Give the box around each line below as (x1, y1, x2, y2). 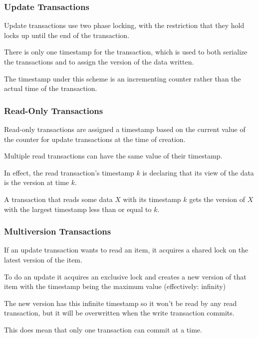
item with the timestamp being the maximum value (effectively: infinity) (4, 281, 226, 291)
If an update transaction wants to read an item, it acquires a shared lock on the (4, 244, 249, 255)
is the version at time (4, 177, 69, 187)
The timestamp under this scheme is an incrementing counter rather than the (4, 73, 241, 83)
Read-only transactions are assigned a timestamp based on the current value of (4, 124, 246, 134)
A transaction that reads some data (4, 193, 113, 204)
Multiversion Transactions (4, 225, 111, 237)
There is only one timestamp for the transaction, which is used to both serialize (4, 46, 248, 57)
